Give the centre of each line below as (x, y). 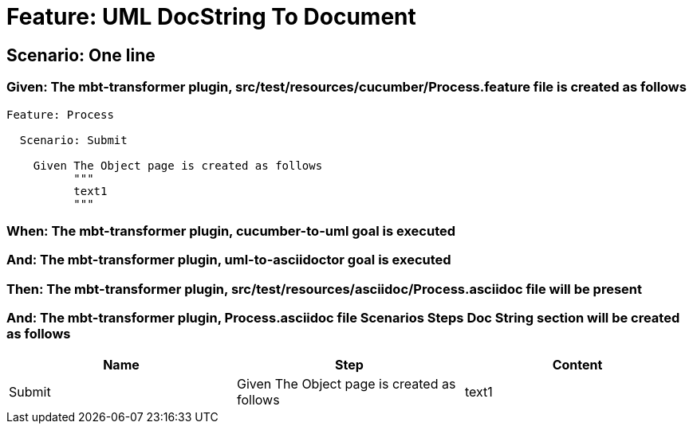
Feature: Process (60, 114)
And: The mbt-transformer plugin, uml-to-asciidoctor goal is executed (229, 260)
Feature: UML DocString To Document (211, 17)
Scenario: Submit (73, 140)
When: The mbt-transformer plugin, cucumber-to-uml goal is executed (231, 231)
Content (577, 365)
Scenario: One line (81, 55)
